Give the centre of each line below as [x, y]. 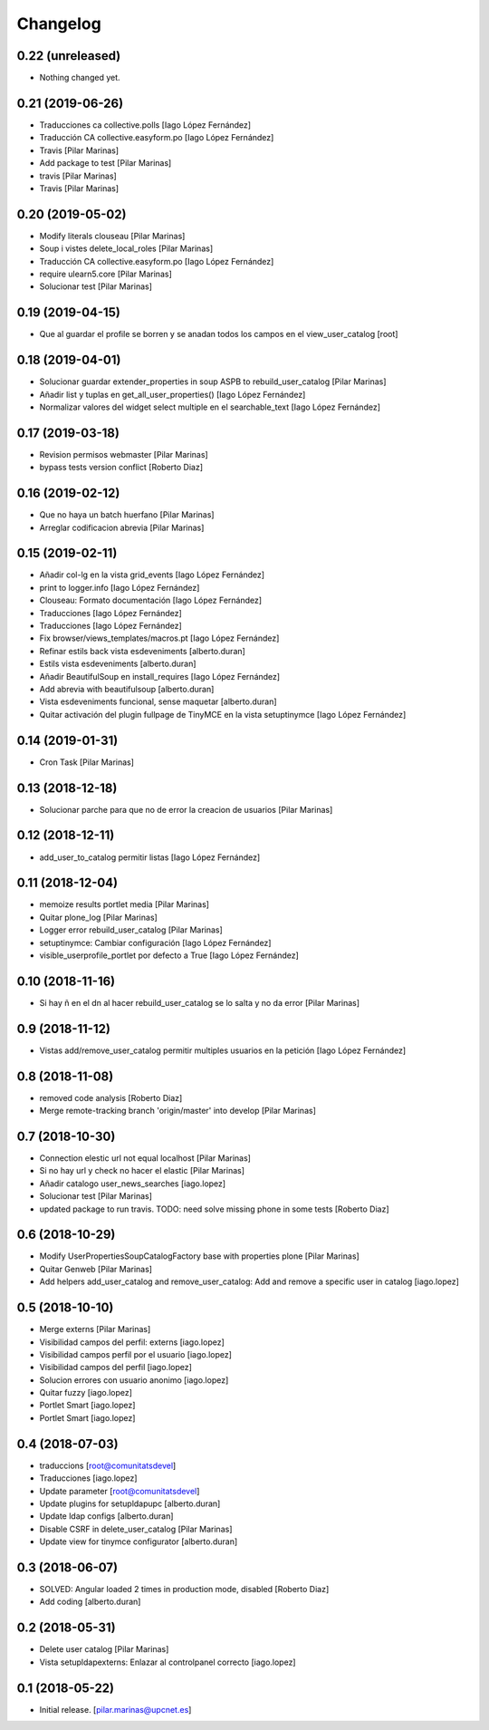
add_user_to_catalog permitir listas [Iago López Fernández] [150, 857]
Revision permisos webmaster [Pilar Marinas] [124, 454]
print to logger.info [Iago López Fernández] [120, 587]
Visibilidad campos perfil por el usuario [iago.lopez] [136, 1354]
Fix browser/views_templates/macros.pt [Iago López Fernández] [159, 638]
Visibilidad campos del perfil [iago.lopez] [115, 1368]
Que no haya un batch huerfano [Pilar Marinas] [127, 515]
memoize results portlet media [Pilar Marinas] [125, 904]
